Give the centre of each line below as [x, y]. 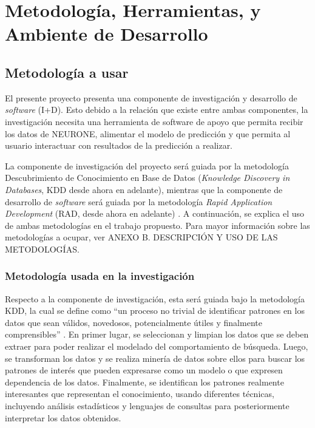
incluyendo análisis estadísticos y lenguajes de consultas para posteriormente [147, 406]
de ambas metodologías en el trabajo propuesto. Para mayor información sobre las [157, 225]
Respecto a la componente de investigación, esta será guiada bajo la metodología [155, 298]
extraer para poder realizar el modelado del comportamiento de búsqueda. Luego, [157, 346]
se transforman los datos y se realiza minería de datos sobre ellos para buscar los [155, 358]
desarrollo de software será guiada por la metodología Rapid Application [139, 201]
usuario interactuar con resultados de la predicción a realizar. [119, 145]
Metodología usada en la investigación [100, 276]
